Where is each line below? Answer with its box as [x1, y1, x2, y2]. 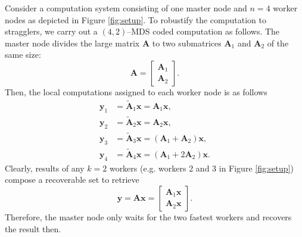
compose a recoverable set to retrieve [5, 173, 139, 186]
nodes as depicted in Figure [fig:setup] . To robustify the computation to [5, 13, 266, 26]
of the [267, 36, 289, 49]
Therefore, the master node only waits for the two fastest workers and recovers [5, 210, 292, 223]
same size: [5, 48, 41, 61]
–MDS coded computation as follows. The [127, 25, 280, 38]
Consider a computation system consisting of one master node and [5, 2, 247, 14]
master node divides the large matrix [5, 36, 140, 49]
